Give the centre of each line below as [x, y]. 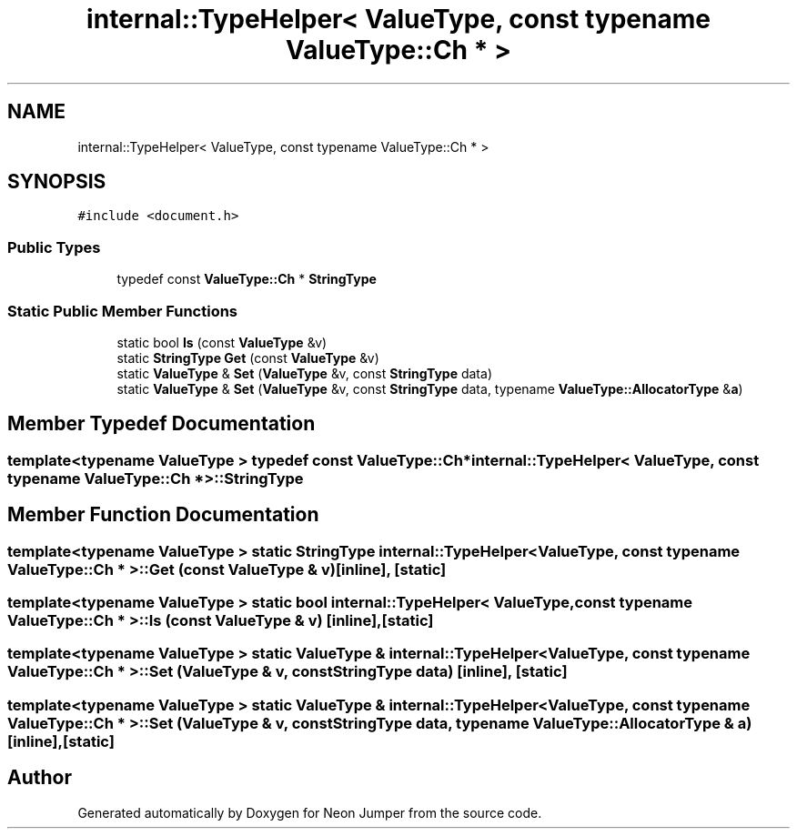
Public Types [54, 247]
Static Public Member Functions [123, 311]
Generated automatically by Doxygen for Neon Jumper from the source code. [310, 812]
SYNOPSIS [57, 182]
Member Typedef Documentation [161, 424]
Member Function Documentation [163, 515]
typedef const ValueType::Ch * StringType [247, 279]
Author [40, 778]
